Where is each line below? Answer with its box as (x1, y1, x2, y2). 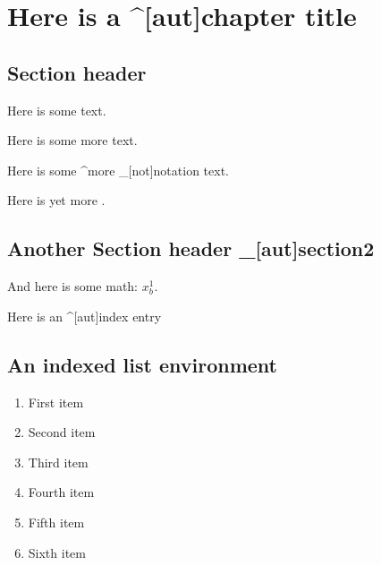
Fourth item (28, 483, 95, 501)
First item (28, 392, 84, 411)
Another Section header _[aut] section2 (7, 235, 375, 262)
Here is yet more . (7, 191, 106, 210)
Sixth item (28, 543, 86, 561)
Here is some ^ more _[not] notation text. (7, 160, 229, 179)
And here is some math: (7, 277, 139, 295)
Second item (28, 423, 96, 441)
